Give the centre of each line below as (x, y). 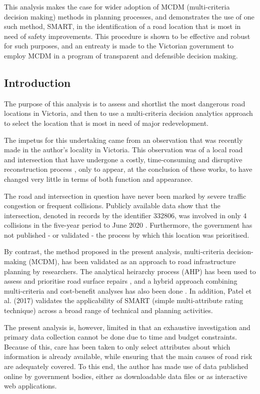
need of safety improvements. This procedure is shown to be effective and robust (127, 36)
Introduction (37, 82)
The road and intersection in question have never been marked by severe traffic (125, 196)
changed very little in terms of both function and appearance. (98, 179)
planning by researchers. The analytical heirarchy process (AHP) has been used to (130, 271)
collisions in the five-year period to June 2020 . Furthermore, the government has (128, 225)
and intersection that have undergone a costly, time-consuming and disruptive (123, 159)
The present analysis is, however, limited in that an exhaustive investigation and (127, 327)
